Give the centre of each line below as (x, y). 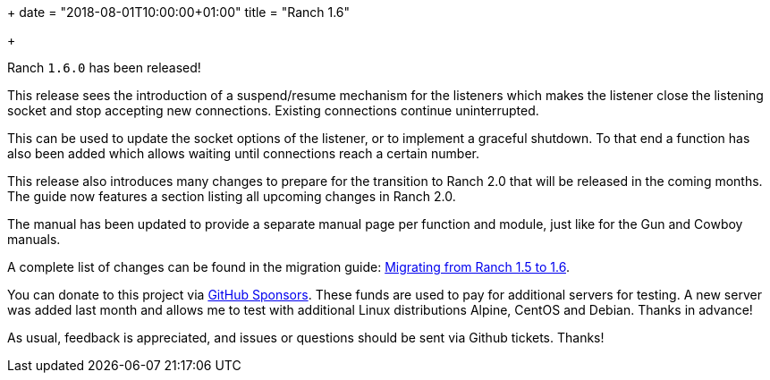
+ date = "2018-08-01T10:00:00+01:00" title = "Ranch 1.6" (179, 12)
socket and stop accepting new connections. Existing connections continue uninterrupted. (273, 110)
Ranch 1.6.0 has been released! (104, 68)
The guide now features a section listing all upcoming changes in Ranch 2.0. (232, 196)
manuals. (34, 239)
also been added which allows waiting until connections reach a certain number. (243, 153)
